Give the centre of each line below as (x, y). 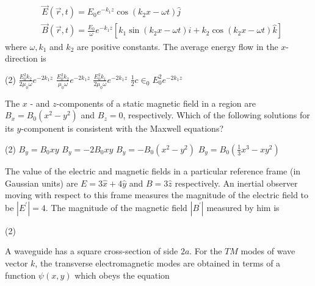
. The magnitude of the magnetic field (116, 207)
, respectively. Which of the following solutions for (216, 115)
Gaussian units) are (42, 183)
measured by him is (243, 207)
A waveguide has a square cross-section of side (92, 251)
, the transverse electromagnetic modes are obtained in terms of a (158, 263)
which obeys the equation (122, 275)
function (20, 275)
